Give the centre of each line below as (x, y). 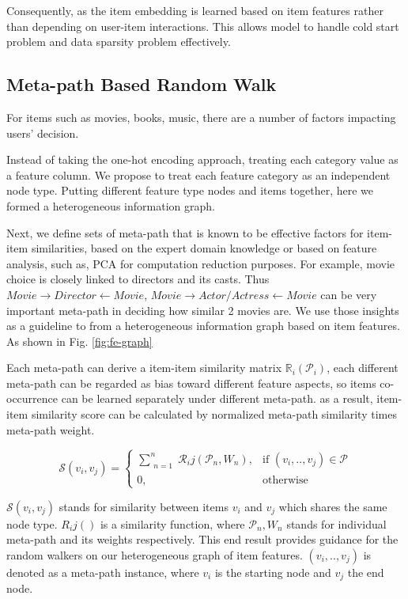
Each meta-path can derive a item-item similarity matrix (144, 368)
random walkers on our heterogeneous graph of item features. (155, 554)
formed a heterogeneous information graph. (111, 205)
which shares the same (333, 506)
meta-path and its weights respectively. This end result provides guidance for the (202, 539)
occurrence (32, 398)
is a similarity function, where (172, 523)
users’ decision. (43, 133)
